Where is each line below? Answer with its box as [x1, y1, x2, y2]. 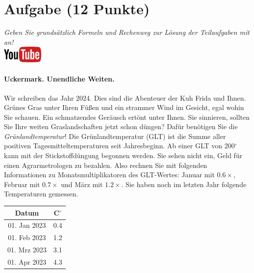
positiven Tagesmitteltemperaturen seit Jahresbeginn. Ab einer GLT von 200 [4, 140, 235, 151]
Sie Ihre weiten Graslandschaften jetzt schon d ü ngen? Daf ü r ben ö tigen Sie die [4, 121, 238, 132]
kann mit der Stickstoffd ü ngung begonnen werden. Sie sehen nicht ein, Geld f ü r [4, 150, 243, 161]
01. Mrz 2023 [7, 245, 47, 255]
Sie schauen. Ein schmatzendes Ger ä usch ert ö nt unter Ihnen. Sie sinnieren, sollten [4, 111, 250, 122]
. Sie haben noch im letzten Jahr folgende [121, 179, 247, 189]
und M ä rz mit [61, 179, 103, 189]
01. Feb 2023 [8, 232, 46, 243]
